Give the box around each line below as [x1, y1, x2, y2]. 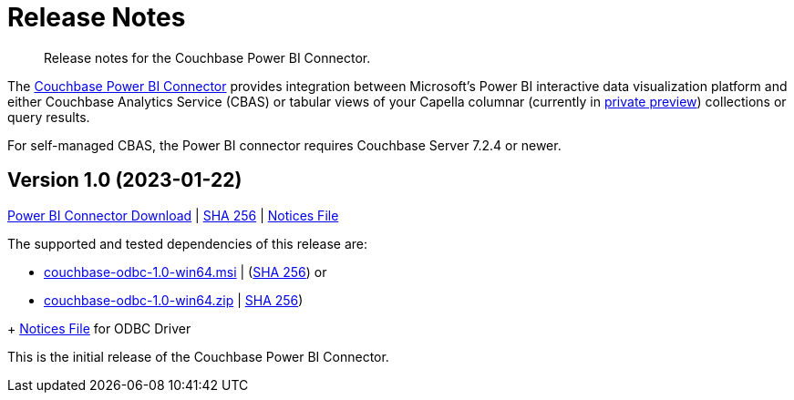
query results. [7, 108, 90, 125]
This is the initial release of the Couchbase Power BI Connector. [7, 348, 389, 364]
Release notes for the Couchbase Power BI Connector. [44, 49, 371, 66]
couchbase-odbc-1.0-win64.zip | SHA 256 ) [44, 292, 304, 308]
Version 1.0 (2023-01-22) [7, 169, 242, 192]
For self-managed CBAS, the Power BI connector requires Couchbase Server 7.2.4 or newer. [7, 137, 562, 153]
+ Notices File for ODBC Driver [7, 320, 191, 336]
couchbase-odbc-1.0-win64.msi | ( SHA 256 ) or [44, 263, 327, 280]
